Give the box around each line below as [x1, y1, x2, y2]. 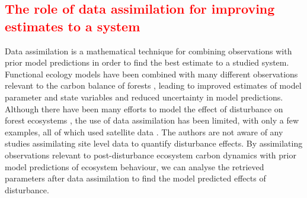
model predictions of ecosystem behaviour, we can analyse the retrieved [5, 160, 264, 173]
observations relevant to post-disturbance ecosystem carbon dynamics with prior [5, 148, 296, 161]
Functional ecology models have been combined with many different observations [5, 67, 298, 80]
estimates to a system [5, 17, 140, 35]
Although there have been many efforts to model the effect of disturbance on [5, 102, 283, 115]
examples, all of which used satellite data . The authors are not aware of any [5, 125, 283, 138]
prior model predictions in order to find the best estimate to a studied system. [5, 56, 289, 69]
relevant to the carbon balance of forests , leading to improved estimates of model [5, 79, 302, 92]
